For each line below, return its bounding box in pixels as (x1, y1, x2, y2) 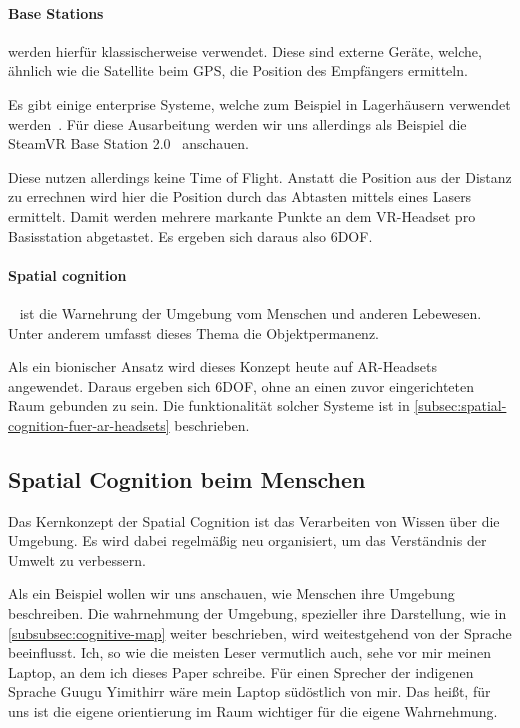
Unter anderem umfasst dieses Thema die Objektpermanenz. (8, 322, 380, 343)
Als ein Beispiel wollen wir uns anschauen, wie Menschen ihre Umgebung (8, 583, 455, 604)
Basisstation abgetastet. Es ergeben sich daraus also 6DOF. (8, 225, 373, 246)
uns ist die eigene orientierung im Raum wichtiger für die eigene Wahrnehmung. (8, 701, 498, 722)
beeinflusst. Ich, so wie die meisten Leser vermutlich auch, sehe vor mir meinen (8, 642, 491, 663)
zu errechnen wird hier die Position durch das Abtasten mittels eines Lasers (8, 186, 472, 207)
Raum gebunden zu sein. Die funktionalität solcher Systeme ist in (8, 395, 410, 416)
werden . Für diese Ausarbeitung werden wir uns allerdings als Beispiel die (8, 113, 467, 134)
